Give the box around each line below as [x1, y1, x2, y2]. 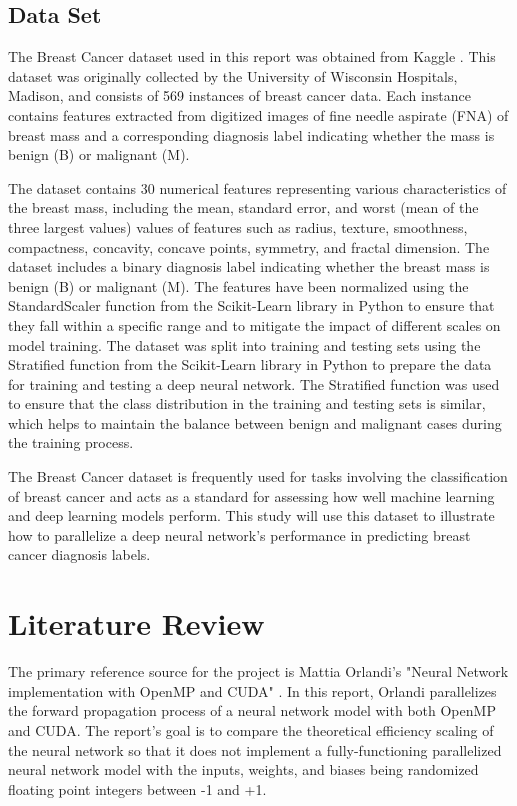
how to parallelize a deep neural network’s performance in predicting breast [8, 524, 471, 545]
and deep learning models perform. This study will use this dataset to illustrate [8, 505, 495, 526]
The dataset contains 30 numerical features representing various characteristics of [8, 177, 507, 198]
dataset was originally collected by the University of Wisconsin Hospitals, [8, 65, 458, 86]
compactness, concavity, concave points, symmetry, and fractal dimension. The [8, 236, 490, 257]
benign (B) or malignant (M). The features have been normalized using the [8, 275, 469, 296]
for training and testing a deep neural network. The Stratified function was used [8, 373, 500, 394]
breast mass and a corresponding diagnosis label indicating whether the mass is [8, 124, 495, 145]
